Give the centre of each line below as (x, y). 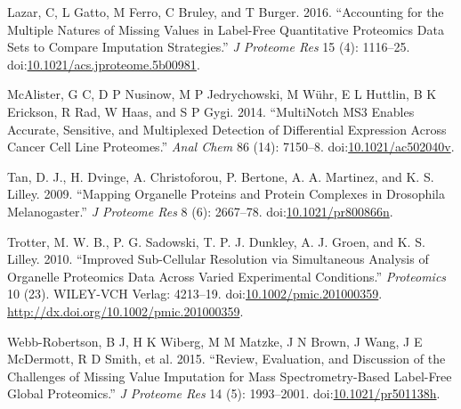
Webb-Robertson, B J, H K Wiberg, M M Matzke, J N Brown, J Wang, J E (215, 341)
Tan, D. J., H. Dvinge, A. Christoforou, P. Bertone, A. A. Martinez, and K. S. (221, 176)
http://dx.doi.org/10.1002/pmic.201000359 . (125, 311)
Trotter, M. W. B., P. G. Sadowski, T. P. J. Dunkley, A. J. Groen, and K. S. (216, 241)
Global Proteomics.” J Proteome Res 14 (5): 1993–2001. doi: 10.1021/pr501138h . (224, 393)
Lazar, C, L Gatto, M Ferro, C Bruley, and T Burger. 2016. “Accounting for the (226, 12)
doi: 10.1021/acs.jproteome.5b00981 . (104, 64)
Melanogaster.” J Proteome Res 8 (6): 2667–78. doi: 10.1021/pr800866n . (200, 211)
